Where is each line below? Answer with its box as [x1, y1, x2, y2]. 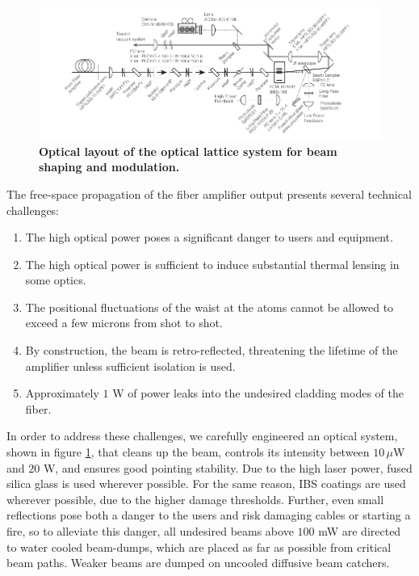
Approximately [25, 385, 99, 402]
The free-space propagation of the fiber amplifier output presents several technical [6, 185, 412, 202]
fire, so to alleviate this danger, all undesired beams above [6, 523, 294, 539]
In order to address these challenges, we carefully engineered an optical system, [6, 427, 398, 444]
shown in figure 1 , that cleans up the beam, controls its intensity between [6, 444, 370, 460]
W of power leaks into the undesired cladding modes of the [112, 385, 404, 402]
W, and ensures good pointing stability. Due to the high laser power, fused [43, 459, 413, 476]
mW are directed [318, 523, 401, 539]
